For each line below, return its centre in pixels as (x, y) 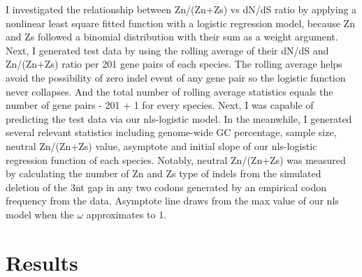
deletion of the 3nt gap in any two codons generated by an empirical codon (166, 187)
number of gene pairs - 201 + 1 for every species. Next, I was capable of (160, 105)
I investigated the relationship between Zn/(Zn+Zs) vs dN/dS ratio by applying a (181, 9)
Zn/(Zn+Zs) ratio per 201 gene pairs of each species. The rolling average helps (174, 64)
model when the (40, 214)
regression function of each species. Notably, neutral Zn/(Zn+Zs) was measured (176, 159)
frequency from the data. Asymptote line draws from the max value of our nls (172, 201)
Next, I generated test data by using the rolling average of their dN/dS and (167, 50)
